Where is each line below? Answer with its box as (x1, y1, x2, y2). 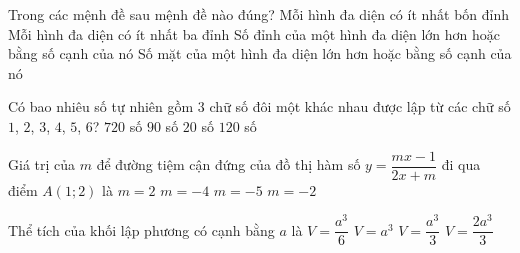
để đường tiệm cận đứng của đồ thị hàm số (96, 154, 361, 175)
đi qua (441, 154, 481, 175)
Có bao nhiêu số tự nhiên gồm (8, 96, 194, 117)
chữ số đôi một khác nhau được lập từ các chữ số (209, 96, 511, 117)
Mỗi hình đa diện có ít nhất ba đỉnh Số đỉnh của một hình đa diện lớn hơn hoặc (8, 23, 501, 44)
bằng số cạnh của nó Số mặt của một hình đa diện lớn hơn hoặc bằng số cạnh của (8, 43, 512, 64)
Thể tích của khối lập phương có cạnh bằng (8, 219, 275, 240)
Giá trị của (8, 154, 76, 175)
